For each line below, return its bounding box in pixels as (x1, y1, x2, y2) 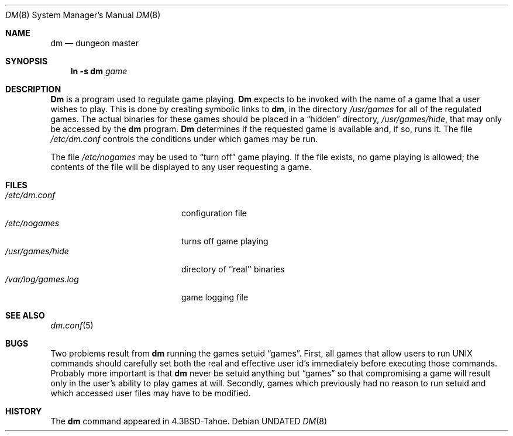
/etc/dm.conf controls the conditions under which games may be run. (50, 134, 318, 144)
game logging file (181, 292, 249, 302)
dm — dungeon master (50, 38, 139, 48)
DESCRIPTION (5, 84, 61, 94)
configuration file (181, 208, 247, 218)
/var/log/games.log (5, 274, 79, 284)
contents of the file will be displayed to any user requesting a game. (50, 162, 312, 172)
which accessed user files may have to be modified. (50, 388, 251, 398)
